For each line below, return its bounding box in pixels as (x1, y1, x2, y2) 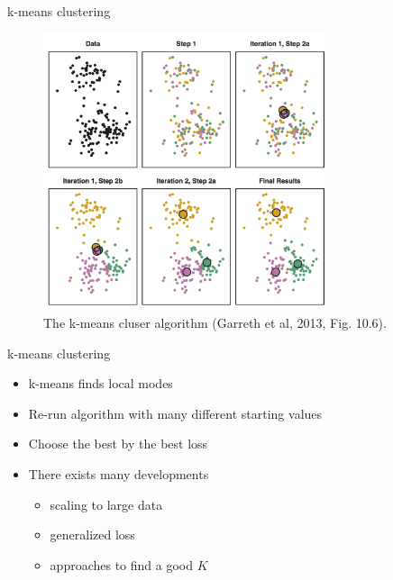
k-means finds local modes (28, 374, 173, 393)
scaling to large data (50, 494, 163, 513)
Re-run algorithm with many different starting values (28, 403, 323, 422)
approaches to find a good (50, 555, 194, 574)
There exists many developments (28, 464, 209, 483)
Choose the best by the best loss (28, 434, 208, 453)
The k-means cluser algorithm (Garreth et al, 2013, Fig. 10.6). (43, 313, 387, 331)
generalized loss (50, 525, 135, 544)
